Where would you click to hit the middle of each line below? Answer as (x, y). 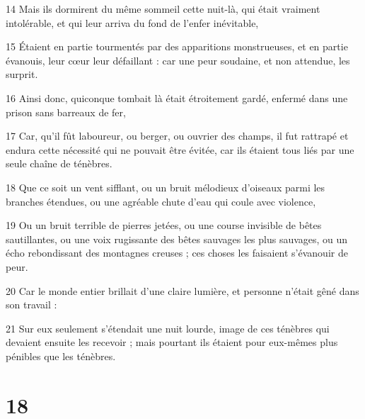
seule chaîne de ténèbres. (59, 163)
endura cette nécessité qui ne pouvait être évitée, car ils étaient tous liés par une (180, 149)
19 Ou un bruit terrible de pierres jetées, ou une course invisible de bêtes (164, 225)
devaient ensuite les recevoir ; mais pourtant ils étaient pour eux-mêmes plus (172, 342)
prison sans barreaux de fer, (66, 112)
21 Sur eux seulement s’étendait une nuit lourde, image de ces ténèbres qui (168, 328)
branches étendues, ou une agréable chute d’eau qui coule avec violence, (161, 201)
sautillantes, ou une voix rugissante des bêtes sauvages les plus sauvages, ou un (177, 239)
